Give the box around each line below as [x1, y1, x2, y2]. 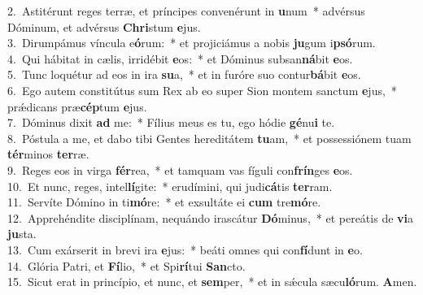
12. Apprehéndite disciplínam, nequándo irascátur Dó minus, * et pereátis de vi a [7, 209, 414, 226]
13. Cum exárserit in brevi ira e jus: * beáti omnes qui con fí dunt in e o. [7, 241, 363, 258]
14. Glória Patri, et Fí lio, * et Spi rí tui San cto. [7, 257, 246, 274]
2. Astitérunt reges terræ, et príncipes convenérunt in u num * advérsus [7, 2, 365, 19]
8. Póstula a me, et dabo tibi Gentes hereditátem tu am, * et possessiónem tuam [7, 129, 412, 146]
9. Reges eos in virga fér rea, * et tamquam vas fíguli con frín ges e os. [7, 161, 353, 178]
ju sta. [7, 225, 37, 242]
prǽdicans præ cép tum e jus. [7, 98, 147, 115]
